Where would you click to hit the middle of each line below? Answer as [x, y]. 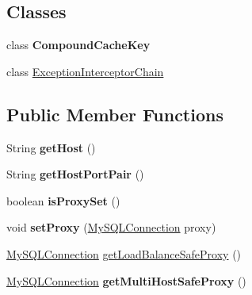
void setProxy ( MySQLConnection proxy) [111, 227]
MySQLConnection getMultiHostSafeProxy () [126, 280]
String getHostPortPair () [75, 174]
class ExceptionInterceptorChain [85, 71]
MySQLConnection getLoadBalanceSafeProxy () [124, 253]
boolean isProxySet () [63, 200]
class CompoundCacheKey [78, 45]
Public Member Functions [115, 114]
